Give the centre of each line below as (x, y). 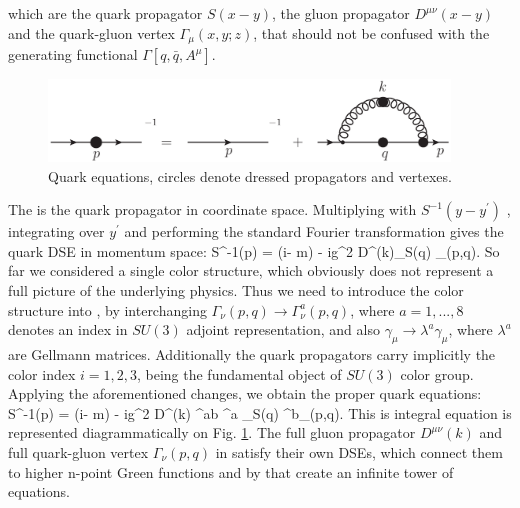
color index (42, 373)
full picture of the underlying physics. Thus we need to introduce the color (236, 290)
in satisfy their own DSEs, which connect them (359, 451)
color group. (437, 373)
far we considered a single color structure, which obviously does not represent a (251, 270)
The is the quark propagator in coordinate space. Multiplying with (212, 209)
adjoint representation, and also (283, 329)
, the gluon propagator (340, 13)
